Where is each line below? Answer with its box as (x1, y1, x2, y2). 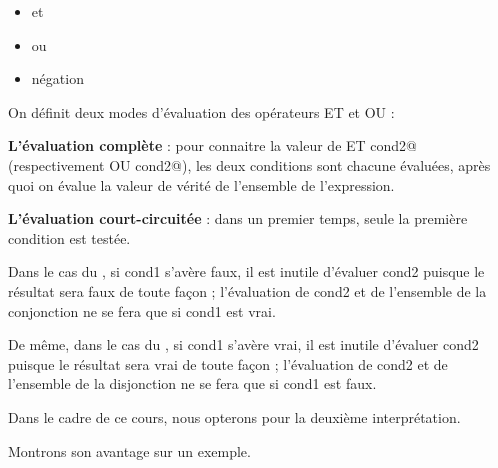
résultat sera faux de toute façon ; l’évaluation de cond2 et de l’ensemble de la (8, 280, 487, 301)
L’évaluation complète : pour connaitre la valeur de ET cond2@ (8, 135, 417, 156)
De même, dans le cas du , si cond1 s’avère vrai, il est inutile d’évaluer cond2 (8, 334, 479, 355)
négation (31, 68, 84, 89)
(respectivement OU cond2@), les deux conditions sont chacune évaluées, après (8, 154, 491, 175)
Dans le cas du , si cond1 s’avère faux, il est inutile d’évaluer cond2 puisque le (8, 261, 485, 282)
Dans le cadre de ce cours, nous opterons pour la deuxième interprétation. (8, 406, 461, 427)
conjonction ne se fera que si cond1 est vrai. (8, 300, 276, 321)
